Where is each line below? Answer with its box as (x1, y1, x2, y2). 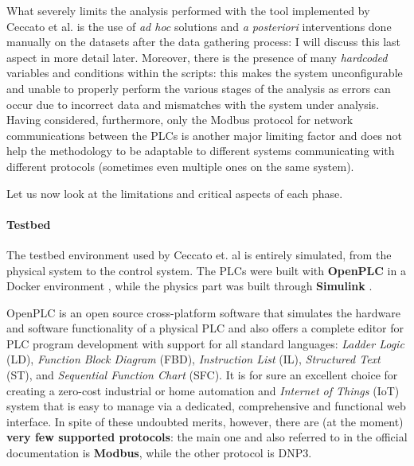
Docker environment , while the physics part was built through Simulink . (6, 278, 373, 294)
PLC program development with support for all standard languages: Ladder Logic (6, 335, 404, 351)
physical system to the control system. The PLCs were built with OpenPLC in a (6, 262, 406, 278)
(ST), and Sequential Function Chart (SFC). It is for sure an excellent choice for (6, 367, 398, 383)
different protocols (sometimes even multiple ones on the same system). (6, 157, 354, 174)
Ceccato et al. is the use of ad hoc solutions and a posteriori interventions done (6, 17, 392, 34)
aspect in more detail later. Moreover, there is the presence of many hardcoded (6, 49, 388, 65)
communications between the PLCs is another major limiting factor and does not (6, 126, 403, 143)
